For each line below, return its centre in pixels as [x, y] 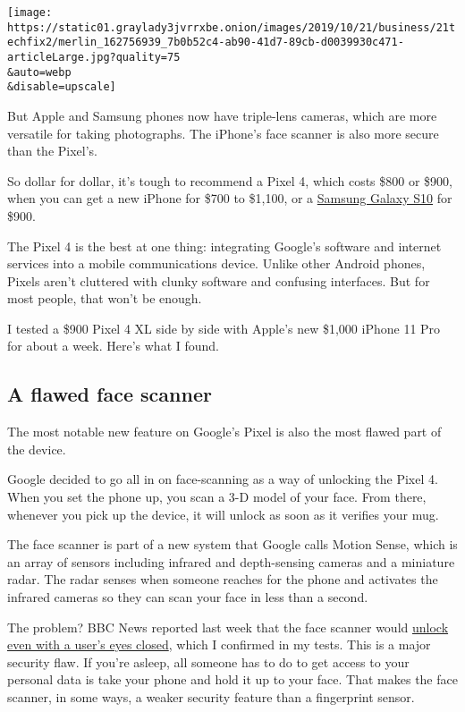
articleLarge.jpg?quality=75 [94, 57]
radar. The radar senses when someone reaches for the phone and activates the [223, 579]
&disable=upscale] [62, 87]
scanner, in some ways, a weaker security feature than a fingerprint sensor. [211, 696]
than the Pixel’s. [53, 151]
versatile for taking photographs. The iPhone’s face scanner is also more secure [223, 133]
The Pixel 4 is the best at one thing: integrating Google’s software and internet [224, 246]
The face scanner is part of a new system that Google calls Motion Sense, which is [232, 544]
